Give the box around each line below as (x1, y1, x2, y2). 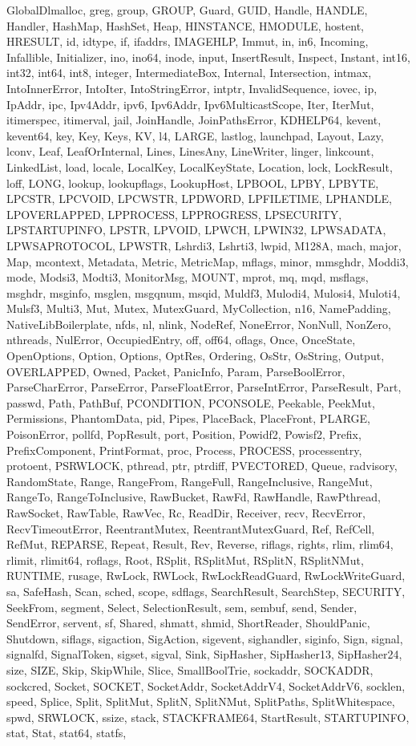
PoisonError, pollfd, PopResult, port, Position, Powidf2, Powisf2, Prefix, (6, 426, 361, 443)
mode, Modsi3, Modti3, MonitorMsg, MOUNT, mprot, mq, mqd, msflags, (6, 269, 369, 286)
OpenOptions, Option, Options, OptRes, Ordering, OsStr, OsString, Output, (6, 347, 385, 364)
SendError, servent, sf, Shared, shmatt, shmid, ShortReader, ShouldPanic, (6, 614, 370, 631)
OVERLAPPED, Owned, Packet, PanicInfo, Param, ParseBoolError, (6, 363, 345, 379)
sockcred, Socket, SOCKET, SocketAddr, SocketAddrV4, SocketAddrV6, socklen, (6, 677, 406, 694)
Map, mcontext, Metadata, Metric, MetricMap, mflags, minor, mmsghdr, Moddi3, (6, 253, 409, 270)
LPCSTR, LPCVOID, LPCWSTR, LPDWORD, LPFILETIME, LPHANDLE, (6, 190, 392, 207)
